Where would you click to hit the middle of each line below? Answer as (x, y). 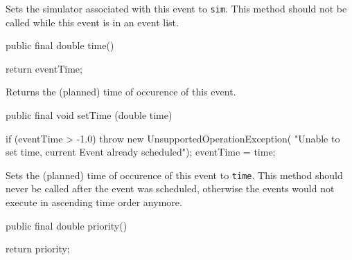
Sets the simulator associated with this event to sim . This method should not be (176, 8)
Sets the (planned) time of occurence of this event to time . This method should (174, 175)
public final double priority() (67, 225)
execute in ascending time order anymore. (94, 202)
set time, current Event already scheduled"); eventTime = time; (141, 152)
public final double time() (60, 45)
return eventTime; (44, 68)
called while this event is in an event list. (92, 22)
